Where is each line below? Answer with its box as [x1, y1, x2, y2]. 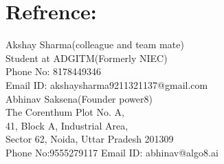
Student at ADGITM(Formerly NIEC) [5, 50, 168, 65]
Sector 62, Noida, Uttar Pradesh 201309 [5, 132, 174, 146]
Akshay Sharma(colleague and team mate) [5, 37, 184, 52]
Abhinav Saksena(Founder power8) [5, 91, 153, 105]
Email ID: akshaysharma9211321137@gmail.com [5, 77, 208, 92]
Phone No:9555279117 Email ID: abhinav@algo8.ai [5, 145, 219, 159]
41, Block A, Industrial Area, [5, 118, 128, 132]
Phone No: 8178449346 [5, 64, 102, 79]
